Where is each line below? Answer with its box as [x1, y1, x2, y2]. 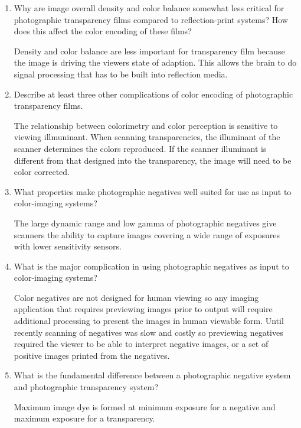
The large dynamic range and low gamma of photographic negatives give [14, 216, 277, 229]
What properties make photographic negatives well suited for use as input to [14, 185, 292, 197]
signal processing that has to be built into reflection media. [14, 67, 228, 80]
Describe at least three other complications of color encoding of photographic [14, 87, 293, 100]
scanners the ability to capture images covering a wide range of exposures [14, 228, 280, 241]
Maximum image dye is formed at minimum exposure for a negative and [14, 400, 276, 413]
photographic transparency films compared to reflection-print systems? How [14, 13, 288, 25]
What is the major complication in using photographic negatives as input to [14, 260, 289, 272]
